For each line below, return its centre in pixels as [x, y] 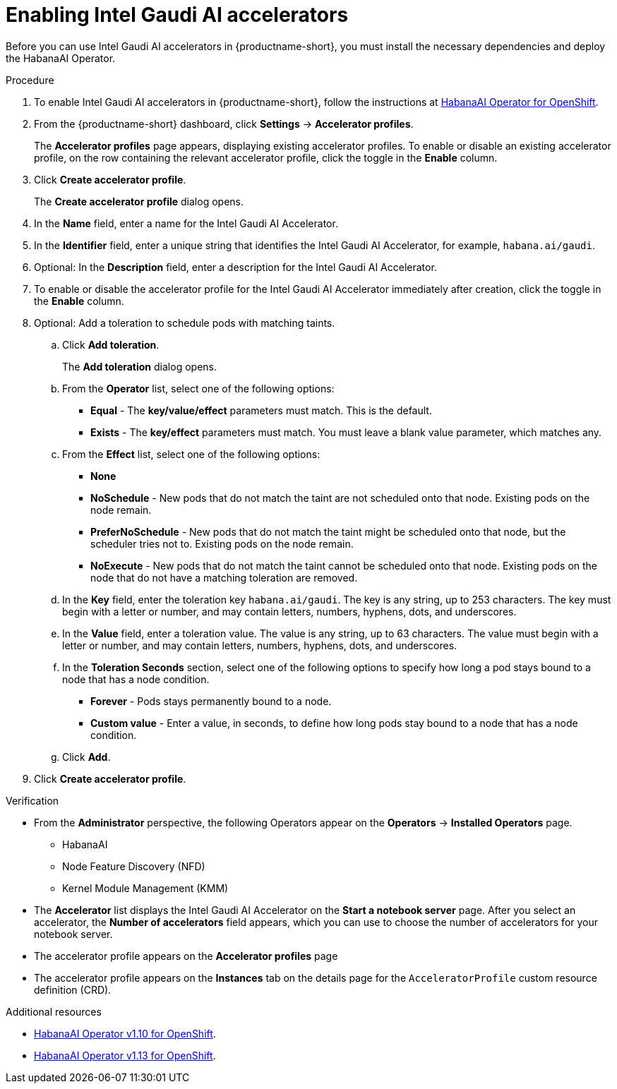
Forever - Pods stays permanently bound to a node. [211, 701]
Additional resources [54, 1011]
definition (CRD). [73, 989]
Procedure [30, 80]
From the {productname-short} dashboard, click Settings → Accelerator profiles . [224, 124]
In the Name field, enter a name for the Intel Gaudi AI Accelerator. [186, 223]
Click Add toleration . [111, 344]
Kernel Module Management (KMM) [145, 888]
